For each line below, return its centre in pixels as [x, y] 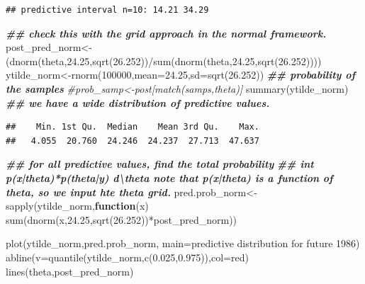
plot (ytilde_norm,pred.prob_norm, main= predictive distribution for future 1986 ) [183, 243]
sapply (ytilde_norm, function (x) [77, 206]
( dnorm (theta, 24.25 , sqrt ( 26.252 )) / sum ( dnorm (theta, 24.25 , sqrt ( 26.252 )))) [164, 61]
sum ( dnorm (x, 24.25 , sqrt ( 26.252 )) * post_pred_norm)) [122, 219]
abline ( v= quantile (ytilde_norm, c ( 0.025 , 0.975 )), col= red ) [127, 257]
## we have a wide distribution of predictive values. [138, 102]
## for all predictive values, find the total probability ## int [160, 164]
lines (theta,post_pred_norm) [70, 271]
